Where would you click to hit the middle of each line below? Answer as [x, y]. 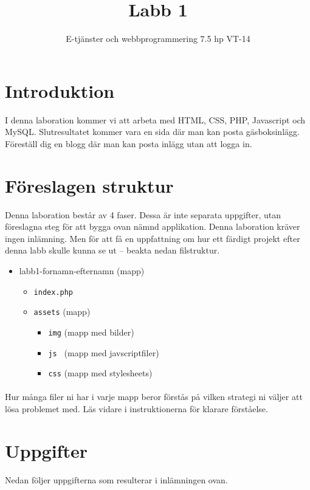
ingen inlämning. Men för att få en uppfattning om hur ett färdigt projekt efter [153, 238]
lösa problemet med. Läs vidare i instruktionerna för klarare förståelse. [136, 409]
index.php [53, 292]
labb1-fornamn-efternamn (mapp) [82, 270]
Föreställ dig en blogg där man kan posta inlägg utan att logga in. [129, 143]
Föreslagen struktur [89, 185]
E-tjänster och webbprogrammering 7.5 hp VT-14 [158, 39]
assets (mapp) [62, 312]
